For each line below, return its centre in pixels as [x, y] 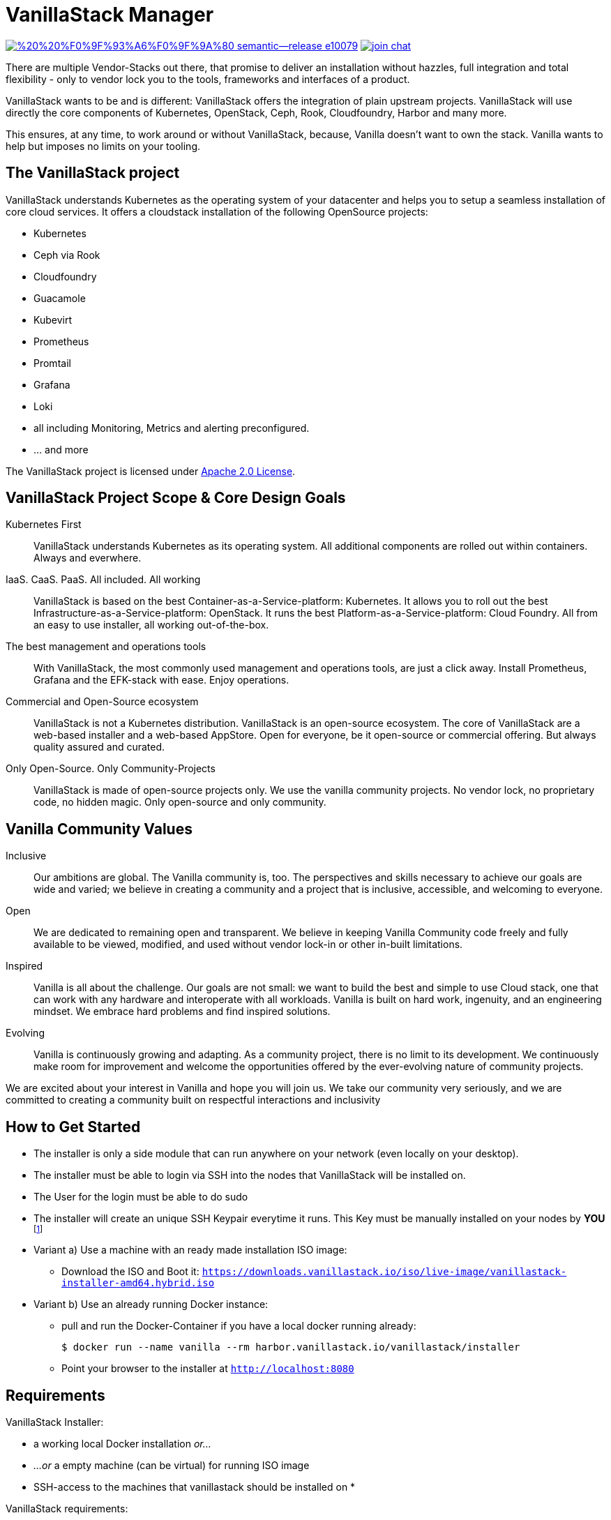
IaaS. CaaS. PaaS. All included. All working [103, 580]
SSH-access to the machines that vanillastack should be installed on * [195, 1487]
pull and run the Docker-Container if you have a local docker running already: [239, 1326]
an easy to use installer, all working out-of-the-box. [151, 625]
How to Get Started [73, 1127]
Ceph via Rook [67, 255]
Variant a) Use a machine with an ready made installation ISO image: [190, 1250]
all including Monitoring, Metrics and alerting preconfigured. [172, 428]
